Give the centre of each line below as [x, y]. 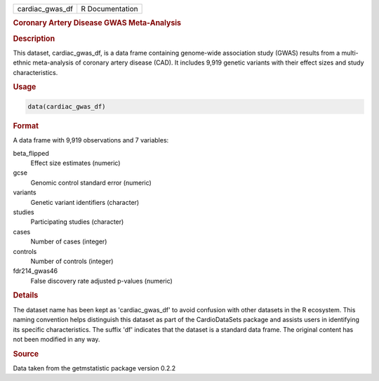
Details [26, 295]
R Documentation [109, 9]
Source [26, 354]
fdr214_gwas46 [35, 271]
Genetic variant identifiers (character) [85, 202]
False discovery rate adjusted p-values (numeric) [102, 281]
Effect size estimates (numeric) [75, 163]
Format [26, 126]
